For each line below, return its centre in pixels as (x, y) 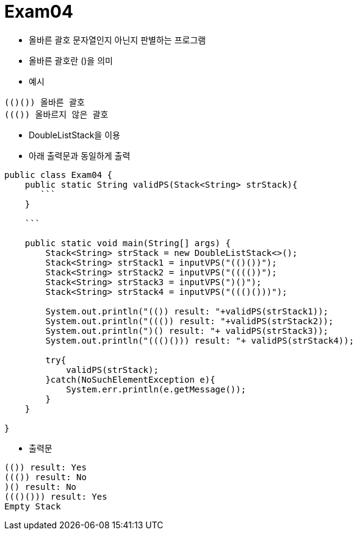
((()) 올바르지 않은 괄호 (56, 114)
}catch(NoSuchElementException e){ (130, 379)
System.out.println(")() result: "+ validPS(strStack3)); (187, 331)
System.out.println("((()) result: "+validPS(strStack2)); (189, 321)
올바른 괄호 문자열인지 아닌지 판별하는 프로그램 (117, 40)
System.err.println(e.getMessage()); (156, 389)
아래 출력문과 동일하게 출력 (80, 155)
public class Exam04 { (59, 175)
